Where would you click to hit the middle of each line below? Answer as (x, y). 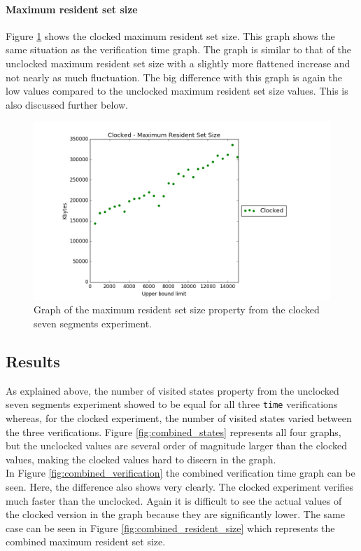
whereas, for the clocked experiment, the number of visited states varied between (179, 417)
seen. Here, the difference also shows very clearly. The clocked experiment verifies (180, 486)
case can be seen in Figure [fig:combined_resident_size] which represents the (170, 528)
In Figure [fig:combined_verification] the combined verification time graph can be (180, 473)
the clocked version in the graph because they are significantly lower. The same (175, 514)
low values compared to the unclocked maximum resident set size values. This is (177, 91)
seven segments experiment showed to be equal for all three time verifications (172, 404)
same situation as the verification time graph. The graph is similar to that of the (179, 49)
